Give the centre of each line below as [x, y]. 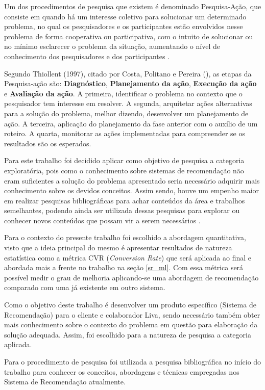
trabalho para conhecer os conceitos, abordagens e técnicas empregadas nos [122, 371]
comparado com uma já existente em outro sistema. [85, 287]
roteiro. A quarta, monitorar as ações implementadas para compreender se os [125, 133]
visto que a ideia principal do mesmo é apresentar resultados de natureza [118, 248]
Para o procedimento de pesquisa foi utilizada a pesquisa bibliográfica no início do [133, 361]
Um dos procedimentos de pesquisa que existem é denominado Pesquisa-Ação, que [133, 6]
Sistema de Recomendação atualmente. [65, 382]
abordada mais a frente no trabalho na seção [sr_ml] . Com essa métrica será [124, 267]
